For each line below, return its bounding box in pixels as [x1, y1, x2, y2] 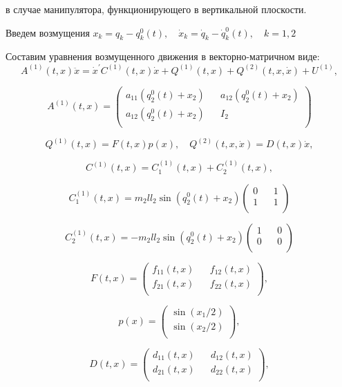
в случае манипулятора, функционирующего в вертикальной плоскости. [6, 2, 307, 16]
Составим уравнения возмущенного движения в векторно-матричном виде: [6, 49, 320, 64]
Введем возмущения [6, 25, 90, 39]
